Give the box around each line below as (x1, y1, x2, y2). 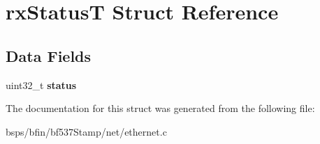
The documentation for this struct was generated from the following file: (6, 101, 315, 115)
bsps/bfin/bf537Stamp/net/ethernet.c (6, 124, 167, 138)
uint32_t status (6, 77, 77, 92)
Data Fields (6, 45, 92, 66)
